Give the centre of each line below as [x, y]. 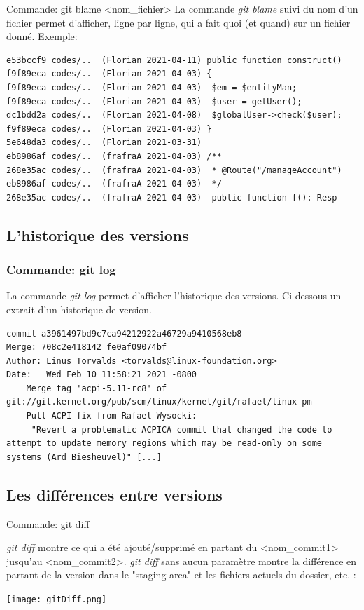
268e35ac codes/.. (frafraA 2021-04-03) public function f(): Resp [172, 197]
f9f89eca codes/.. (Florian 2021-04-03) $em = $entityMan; [152, 87]
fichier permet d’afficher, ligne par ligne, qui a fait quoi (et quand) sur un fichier [178, 22]
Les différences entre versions [114, 494]
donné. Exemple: [42, 36]
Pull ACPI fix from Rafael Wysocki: [112, 416]
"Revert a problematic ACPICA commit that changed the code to [182, 429]
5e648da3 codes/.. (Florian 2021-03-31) [104, 143]
